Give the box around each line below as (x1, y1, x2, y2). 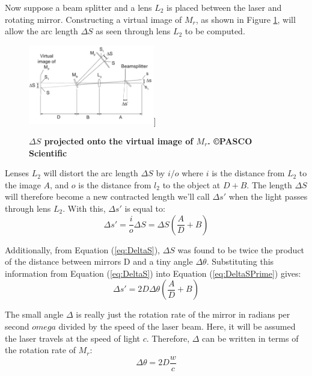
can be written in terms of (202, 331, 299, 344)
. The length (246, 178, 292, 191)
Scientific (29, 146, 67, 159)
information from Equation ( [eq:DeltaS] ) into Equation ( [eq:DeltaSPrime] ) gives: (5, 267, 301, 279)
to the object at (162, 178, 221, 191)
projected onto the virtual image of (44, 134, 194, 147)
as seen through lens (96, 25, 171, 37)
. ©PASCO (207, 134, 252, 147)
